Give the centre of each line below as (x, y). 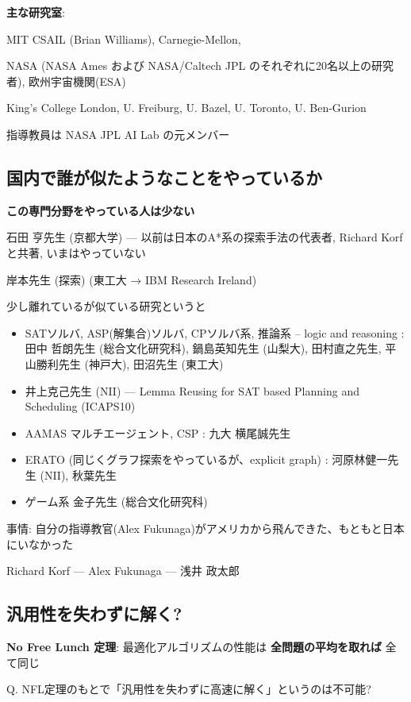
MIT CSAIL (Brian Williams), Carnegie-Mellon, (124, 39)
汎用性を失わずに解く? (94, 613)
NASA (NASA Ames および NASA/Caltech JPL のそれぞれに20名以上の (189, 66)
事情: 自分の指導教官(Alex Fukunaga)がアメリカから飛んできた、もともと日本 (205, 528)
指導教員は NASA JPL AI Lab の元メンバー (118, 134)
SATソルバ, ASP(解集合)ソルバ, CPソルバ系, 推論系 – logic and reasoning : (215, 332)
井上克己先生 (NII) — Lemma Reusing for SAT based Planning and (192, 390)
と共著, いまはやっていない (76, 252)
